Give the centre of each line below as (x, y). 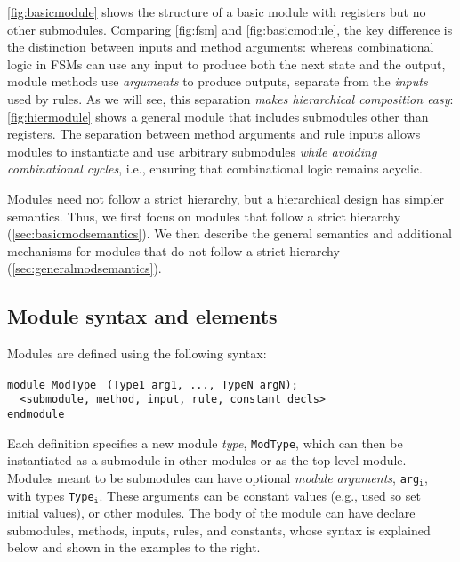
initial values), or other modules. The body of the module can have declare (211, 513)
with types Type (51, 495)
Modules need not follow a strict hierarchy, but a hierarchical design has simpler (226, 198)
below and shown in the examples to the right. (134, 547)
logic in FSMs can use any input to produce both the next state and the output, (226, 64)
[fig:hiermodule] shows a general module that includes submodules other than (218, 116)
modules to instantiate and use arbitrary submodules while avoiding (192, 151)
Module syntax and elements (142, 316)
